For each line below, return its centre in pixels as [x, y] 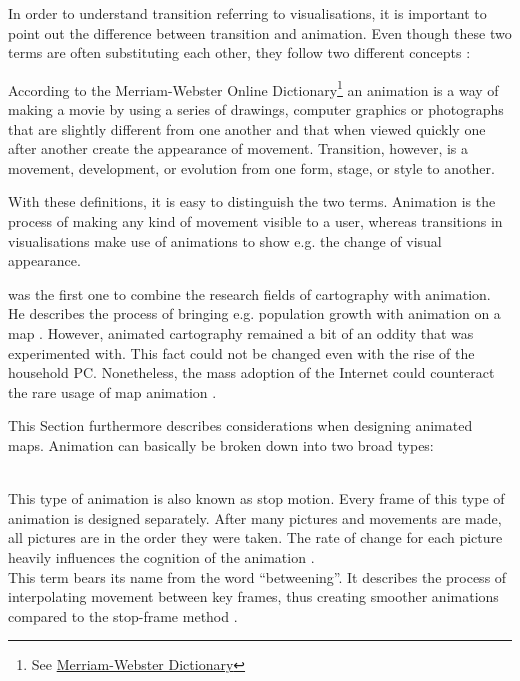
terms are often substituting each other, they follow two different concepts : [239, 52]
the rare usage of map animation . [112, 391]
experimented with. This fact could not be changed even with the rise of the [241, 352]
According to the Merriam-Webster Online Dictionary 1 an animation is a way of [253, 88]
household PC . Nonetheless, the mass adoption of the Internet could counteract [251, 372]
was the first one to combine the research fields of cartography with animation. [249, 293]
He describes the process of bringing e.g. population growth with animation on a [254, 313]
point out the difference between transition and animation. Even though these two [260, 32]
